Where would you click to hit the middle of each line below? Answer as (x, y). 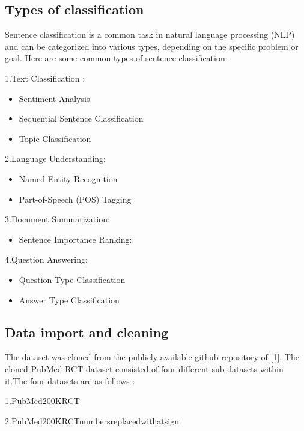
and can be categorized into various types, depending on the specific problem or (152, 46)
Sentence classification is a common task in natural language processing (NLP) (150, 34)
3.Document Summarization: (57, 219)
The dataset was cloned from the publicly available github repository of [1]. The (152, 357)
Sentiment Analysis (54, 98)
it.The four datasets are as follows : (70, 380)
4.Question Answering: (46, 259)
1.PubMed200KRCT (42, 401)
